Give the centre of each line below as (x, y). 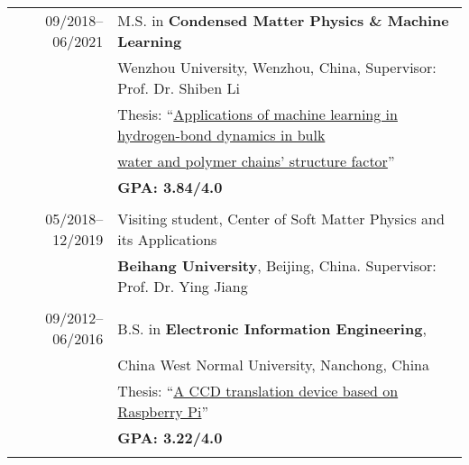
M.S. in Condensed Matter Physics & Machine (283, 20)
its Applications (167, 239)
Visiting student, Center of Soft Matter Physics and (281, 219)
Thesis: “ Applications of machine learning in (257, 114)
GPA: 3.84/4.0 (170, 187)
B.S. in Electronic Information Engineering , (272, 328)
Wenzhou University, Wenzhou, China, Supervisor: (277, 67)
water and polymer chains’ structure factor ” (256, 161)
